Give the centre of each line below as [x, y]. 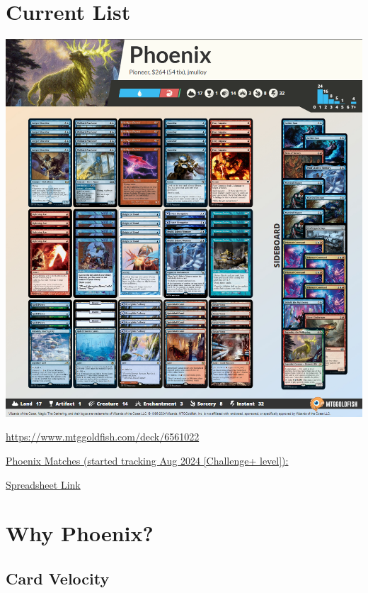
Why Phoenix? [80, 533]
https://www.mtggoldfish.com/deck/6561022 [103, 437]
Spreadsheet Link [43, 484]
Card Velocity [58, 578]
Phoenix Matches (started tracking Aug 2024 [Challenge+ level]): [147, 460]
